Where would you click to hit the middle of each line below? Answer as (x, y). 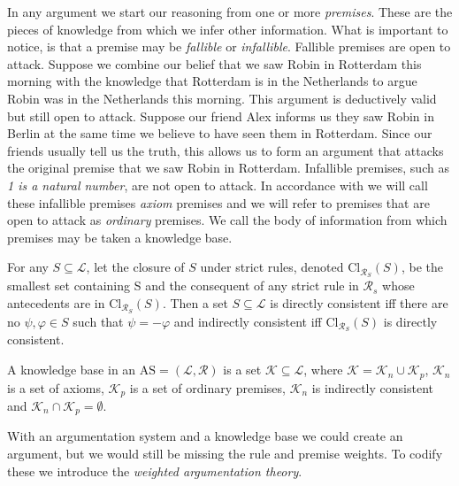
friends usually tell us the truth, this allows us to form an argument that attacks (226, 150)
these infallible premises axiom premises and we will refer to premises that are (218, 202)
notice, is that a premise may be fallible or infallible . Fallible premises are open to (229, 46)
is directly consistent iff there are (359, 302)
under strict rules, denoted (272, 267)
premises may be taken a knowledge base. (120, 237)
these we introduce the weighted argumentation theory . (155, 471)
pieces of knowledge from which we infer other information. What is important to (228, 29)
